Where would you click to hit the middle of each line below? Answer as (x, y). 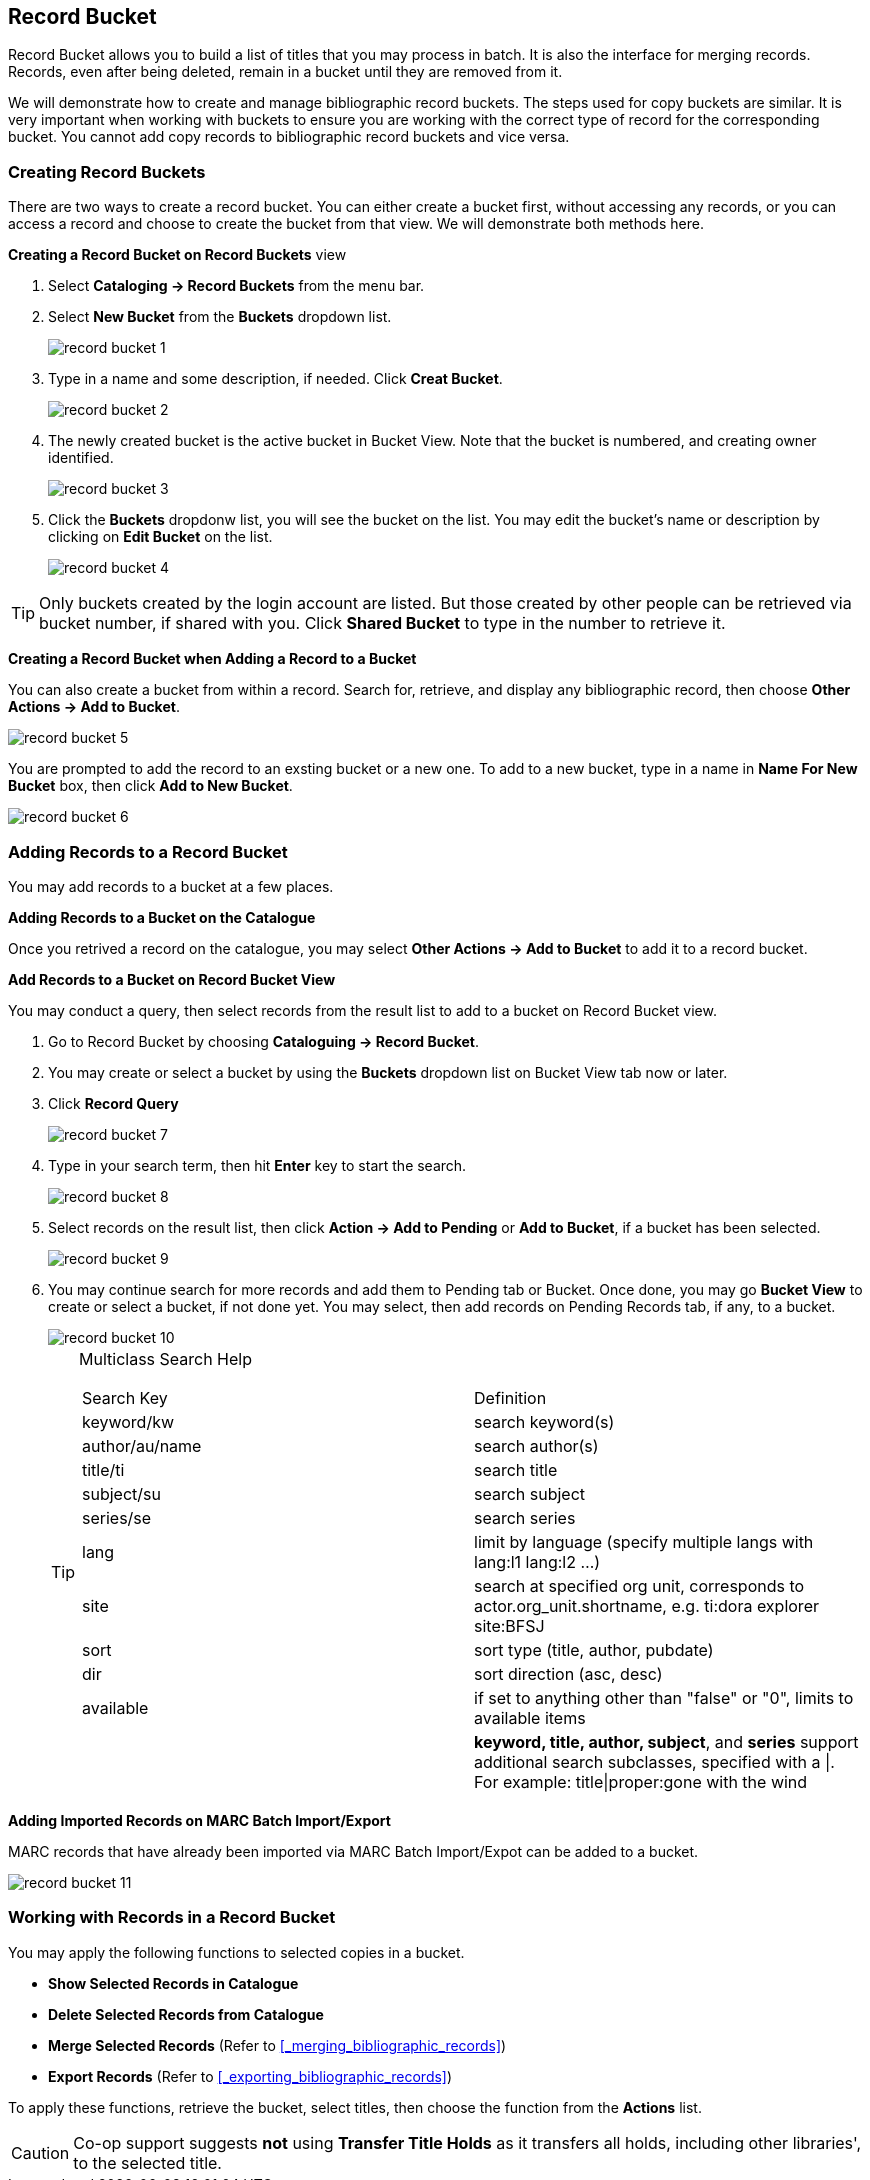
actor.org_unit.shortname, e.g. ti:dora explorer (646, 1605)
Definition (510, 1397)
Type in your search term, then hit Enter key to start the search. (257, 1165)
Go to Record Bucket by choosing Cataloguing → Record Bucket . (264, 1041)
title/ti (103, 1469)
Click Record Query (113, 1103)
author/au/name (142, 1445)
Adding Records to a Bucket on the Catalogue (162, 917)
